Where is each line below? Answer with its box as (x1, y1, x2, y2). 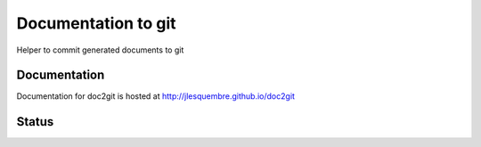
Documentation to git (16, 13, 177, 33)
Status (16, 114, 54, 129)
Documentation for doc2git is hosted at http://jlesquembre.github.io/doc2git (16, 91, 296, 102)
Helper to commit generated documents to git (16, 45, 184, 55)
